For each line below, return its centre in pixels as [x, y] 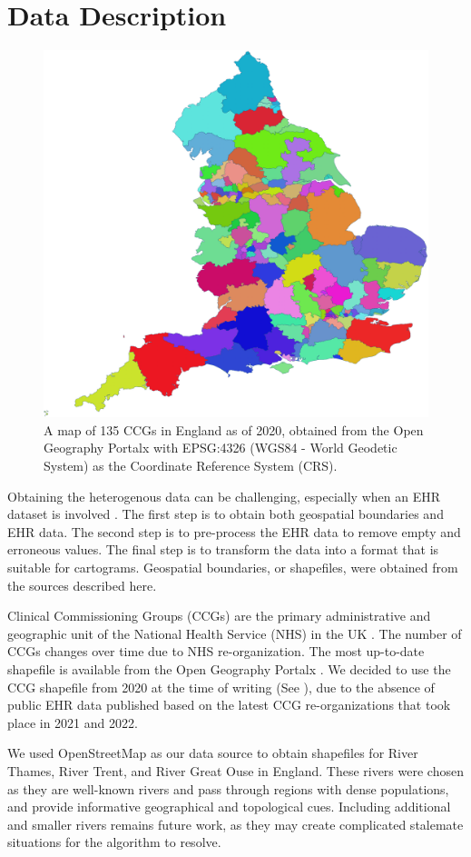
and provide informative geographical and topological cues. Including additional [229, 807]
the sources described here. [82, 585]
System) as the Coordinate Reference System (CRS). [191, 466]
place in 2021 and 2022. [73, 722]
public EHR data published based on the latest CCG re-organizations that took [229, 705]
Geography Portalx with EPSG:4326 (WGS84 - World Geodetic [221, 448]
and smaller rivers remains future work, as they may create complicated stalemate [235, 824]
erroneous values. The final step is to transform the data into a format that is [223, 549]
